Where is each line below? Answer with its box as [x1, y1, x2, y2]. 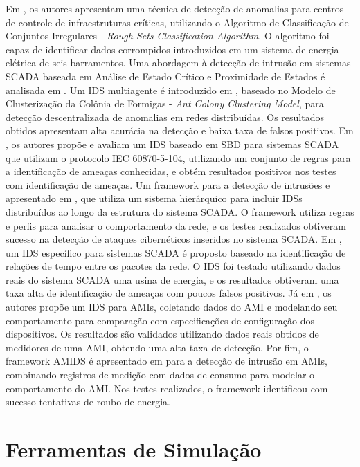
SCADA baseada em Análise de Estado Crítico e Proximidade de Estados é [6, 68, 325, 83]
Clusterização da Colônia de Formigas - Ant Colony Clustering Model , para [6, 96, 324, 111]
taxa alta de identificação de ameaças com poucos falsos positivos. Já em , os [6, 286, 332, 300]
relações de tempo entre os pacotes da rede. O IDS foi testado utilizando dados [6, 259, 341, 273]
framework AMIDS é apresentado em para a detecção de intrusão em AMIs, [6, 354, 327, 368]
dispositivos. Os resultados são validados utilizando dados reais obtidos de [6, 327, 319, 341]
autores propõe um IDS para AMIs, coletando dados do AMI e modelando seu [6, 300, 338, 314]
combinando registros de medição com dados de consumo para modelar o [6, 367, 315, 382]
